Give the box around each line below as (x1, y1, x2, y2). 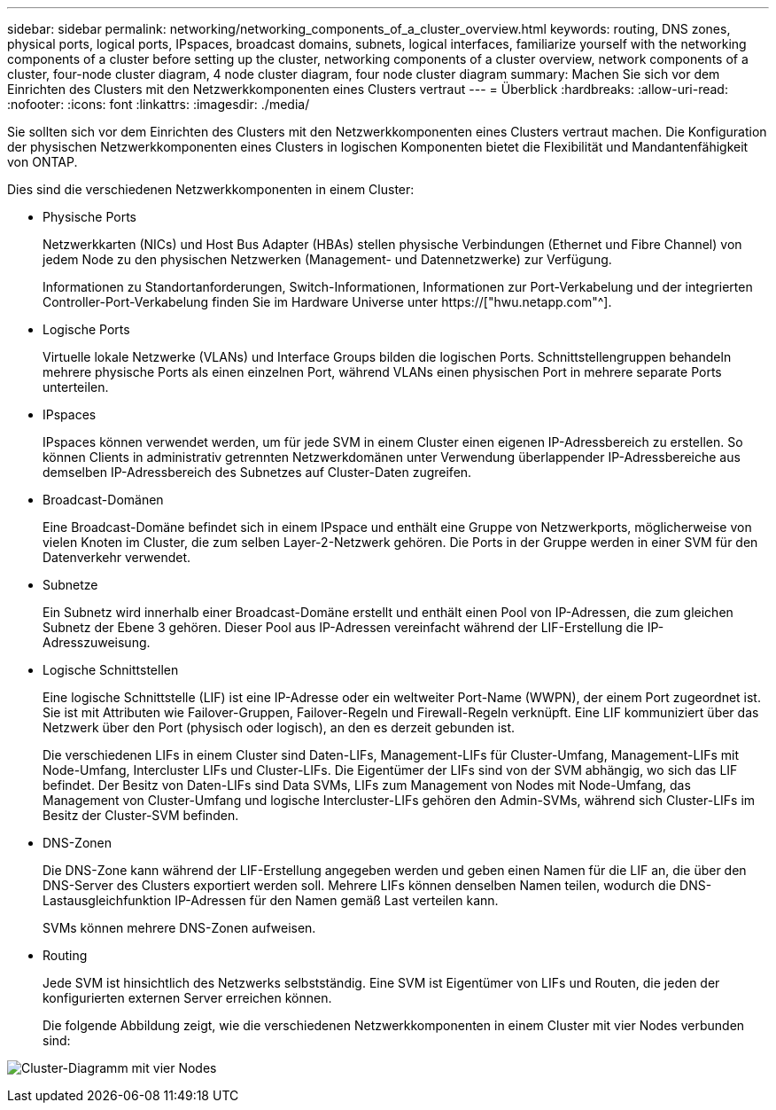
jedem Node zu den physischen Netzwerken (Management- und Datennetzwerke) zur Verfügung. (43, 252, 612, 267)
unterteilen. (43, 379, 109, 395)
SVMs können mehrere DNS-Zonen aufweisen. (43, 920, 316, 935)
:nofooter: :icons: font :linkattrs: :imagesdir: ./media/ (7, 97, 310, 112)
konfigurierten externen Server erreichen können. (43, 990, 332, 1005)
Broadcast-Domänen (43, 492, 164, 507)
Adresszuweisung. (43, 635, 151, 650)
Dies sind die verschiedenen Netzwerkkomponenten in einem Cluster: (7, 182, 415, 197)
